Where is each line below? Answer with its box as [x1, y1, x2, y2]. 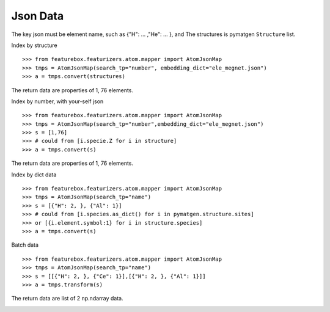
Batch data [11, 241, 39, 249]
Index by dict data [11, 171, 57, 178]
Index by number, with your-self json [11, 98, 104, 105]
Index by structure [11, 42, 57, 49]
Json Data [11, 9, 64, 23]
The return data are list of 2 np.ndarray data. [11, 295, 123, 302]
